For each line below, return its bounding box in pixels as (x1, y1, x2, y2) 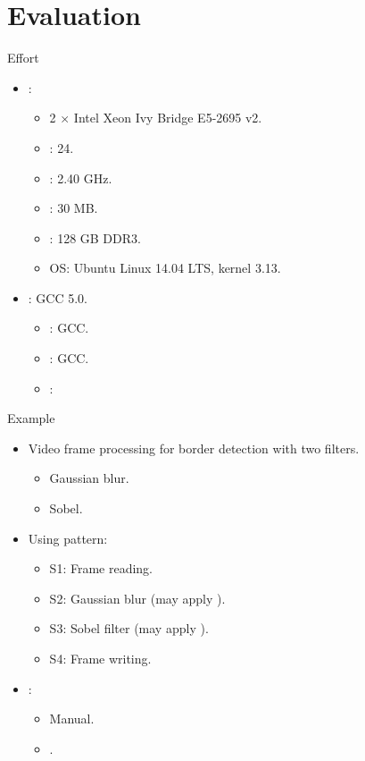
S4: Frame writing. (49, 649, 152, 667)
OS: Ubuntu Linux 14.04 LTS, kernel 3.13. (49, 258, 281, 277)
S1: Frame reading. (49, 559, 153, 578)
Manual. (49, 709, 95, 728)
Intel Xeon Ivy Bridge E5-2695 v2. (73, 108, 262, 127)
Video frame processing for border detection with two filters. (28, 438, 360, 457)
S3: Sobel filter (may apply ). (49, 619, 209, 638)
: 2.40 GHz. (49, 168, 112, 187)
